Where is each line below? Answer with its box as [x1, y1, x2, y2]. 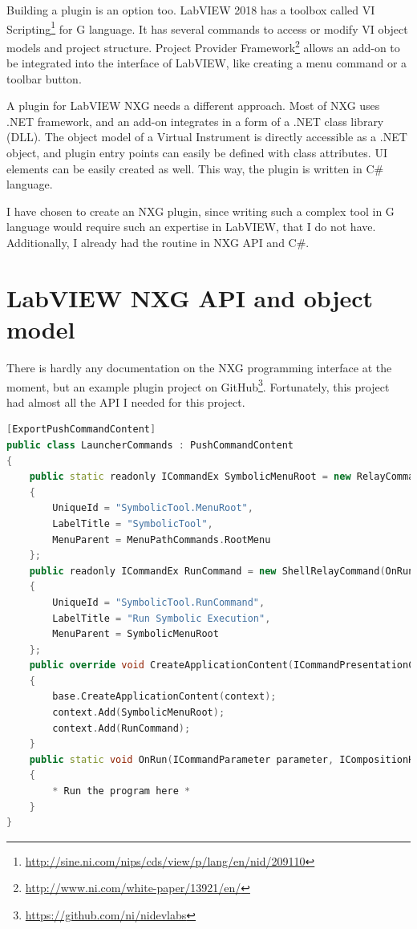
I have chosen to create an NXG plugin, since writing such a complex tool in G [6, 202, 395, 219]
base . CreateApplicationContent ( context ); [52, 691, 277, 703]
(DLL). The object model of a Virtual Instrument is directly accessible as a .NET [6, 128, 407, 145]
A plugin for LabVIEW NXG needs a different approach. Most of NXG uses [6, 97, 380, 114]
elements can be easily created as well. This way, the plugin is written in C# [6, 160, 384, 176]
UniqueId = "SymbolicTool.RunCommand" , [52, 596, 265, 608]
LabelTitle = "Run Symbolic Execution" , [52, 612, 271, 624]
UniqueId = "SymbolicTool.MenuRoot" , [52, 502, 253, 514]
